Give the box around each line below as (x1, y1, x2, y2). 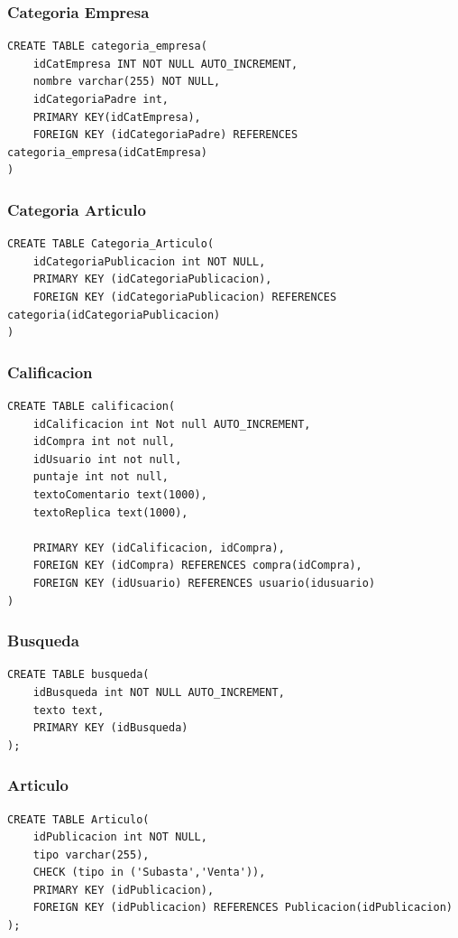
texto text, (32, 703, 105, 717)
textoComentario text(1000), (32, 488, 207, 501)
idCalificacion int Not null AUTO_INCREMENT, (32, 417, 311, 431)
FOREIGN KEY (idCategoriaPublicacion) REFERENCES (32, 290, 337, 303)
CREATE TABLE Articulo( (7, 813, 150, 826)
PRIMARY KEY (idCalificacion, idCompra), (32, 541, 285, 554)
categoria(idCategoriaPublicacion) (7, 308, 221, 321)
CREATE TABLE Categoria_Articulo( (7, 237, 215, 251)
